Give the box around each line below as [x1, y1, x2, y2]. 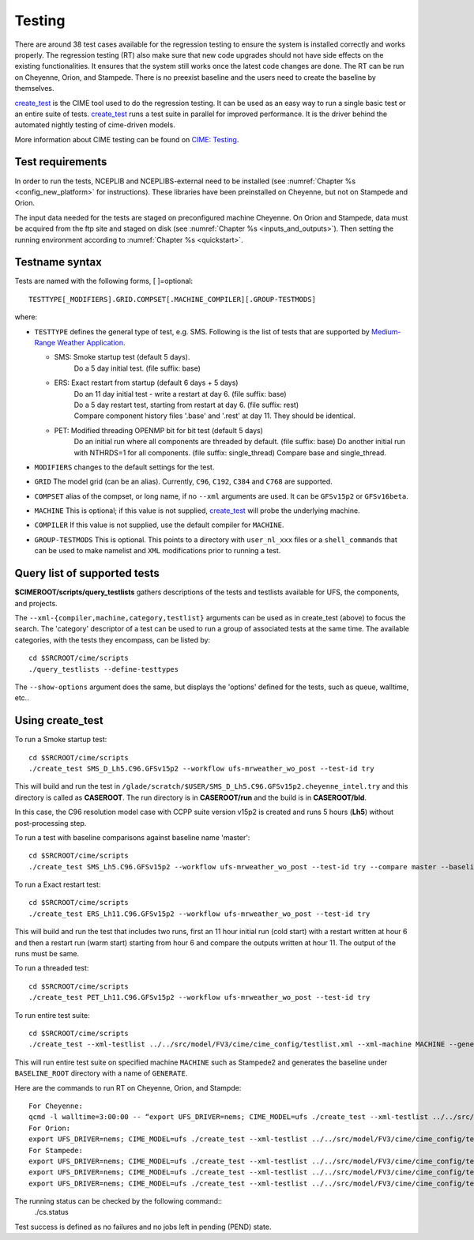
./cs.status [34, 1208, 69, 1217]
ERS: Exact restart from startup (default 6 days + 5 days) [54, 378, 239, 387]
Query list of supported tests [14, 567, 160, 580]
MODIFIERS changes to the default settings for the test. [34, 462, 215, 472]
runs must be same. [14, 949, 79, 959]
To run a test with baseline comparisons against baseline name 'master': [14, 832, 250, 842]
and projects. [14, 598, 58, 608]
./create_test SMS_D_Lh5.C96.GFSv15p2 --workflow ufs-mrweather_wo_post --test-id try [28, 763, 374, 773]
